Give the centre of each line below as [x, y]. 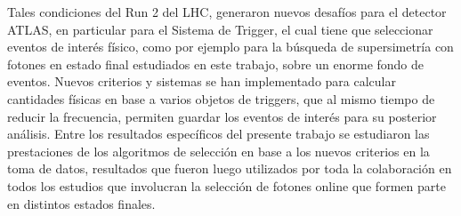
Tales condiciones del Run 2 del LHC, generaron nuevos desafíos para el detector [227, 12]
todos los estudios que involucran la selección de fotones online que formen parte [226, 185]
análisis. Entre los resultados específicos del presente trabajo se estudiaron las [218, 134]
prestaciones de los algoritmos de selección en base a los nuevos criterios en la [218, 151]
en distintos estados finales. [81, 203]
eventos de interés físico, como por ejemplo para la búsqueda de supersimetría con [230, 47]
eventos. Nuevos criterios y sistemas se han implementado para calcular [202, 81]
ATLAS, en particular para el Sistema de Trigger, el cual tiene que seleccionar [220, 29]
